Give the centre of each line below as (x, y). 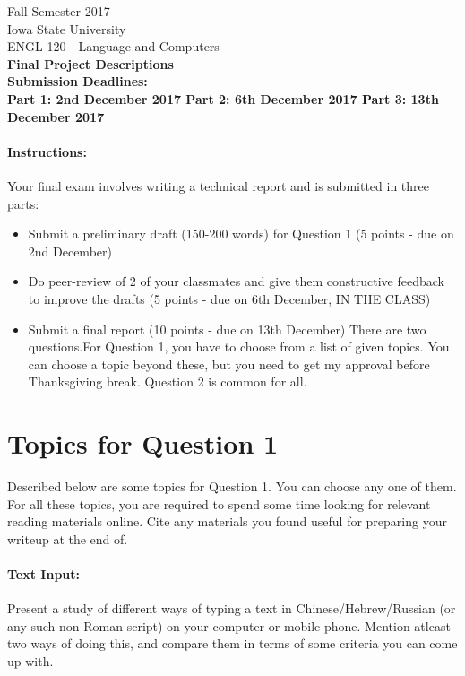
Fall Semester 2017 (59, 11)
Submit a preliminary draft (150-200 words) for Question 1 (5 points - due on (241, 234)
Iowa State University (67, 28)
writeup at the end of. (68, 538)
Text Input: (44, 573)
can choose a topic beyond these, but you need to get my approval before (229, 364)
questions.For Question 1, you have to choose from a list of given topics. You (239, 347)
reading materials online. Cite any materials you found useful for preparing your (227, 521)
